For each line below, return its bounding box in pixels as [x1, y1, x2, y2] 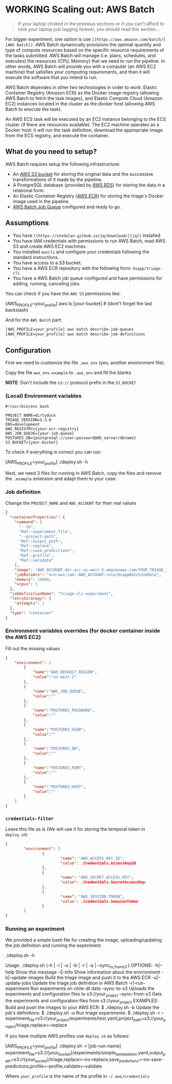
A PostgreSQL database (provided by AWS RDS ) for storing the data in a [12, 181, 165, 188]
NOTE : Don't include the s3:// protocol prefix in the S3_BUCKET [5, 379, 137, 385]
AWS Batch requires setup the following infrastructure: [5, 161, 120, 167]
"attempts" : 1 [14, 600, 45, 606]
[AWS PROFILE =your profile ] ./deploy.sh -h [5, 459, 89, 466]
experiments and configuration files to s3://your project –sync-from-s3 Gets [5, 991, 162, 998]
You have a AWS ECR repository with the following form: [12, 265, 132, 271]
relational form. [12, 187, 45, 193]
